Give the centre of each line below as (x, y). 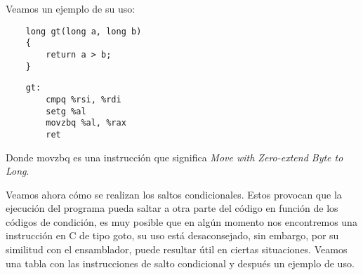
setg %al (66, 111)
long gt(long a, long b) (84, 31)
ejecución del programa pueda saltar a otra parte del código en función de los (172, 208)
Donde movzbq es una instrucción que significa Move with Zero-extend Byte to (174, 157)
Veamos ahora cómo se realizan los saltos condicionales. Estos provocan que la (174, 194)
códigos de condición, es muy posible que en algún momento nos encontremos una (181, 221)
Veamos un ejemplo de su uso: (71, 8)
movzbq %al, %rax (86, 123)
